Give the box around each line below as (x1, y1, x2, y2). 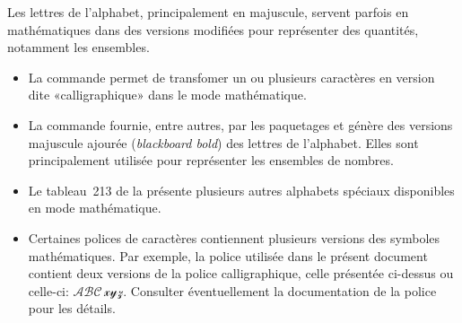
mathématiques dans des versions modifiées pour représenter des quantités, (7, 20, 419, 39)
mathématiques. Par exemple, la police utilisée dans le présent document (28, 246, 428, 265)
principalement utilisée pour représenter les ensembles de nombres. (28, 151, 394, 170)
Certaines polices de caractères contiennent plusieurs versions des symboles (28, 228, 440, 247)
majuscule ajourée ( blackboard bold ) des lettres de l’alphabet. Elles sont (28, 133, 419, 152)
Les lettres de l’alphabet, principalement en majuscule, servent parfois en (7, 3, 409, 21)
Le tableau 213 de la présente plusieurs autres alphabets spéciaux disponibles (28, 180, 455, 199)
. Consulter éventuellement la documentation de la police (123, 281, 437, 300)
